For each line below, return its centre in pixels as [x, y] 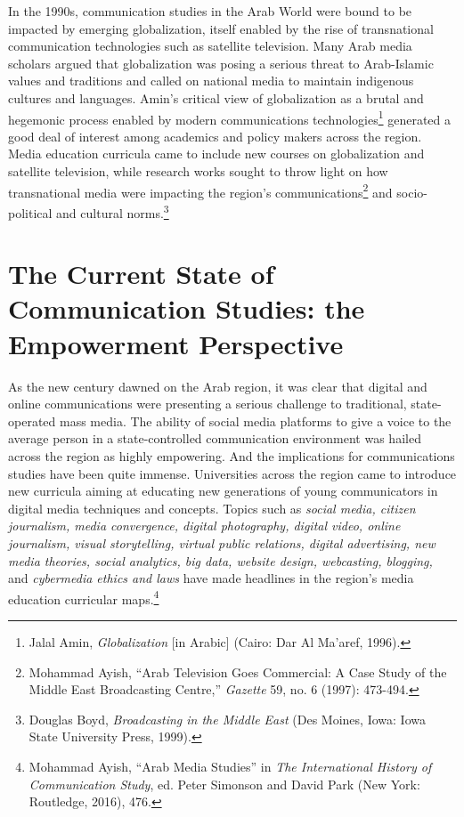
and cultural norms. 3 [113, 211]
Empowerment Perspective [176, 343]
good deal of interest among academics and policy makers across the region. [215, 136]
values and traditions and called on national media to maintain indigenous [211, 81]
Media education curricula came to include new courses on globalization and [216, 154]
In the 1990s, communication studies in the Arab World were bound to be [210, 11]
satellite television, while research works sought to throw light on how [198, 171]
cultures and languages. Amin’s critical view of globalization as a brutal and [216, 97]
